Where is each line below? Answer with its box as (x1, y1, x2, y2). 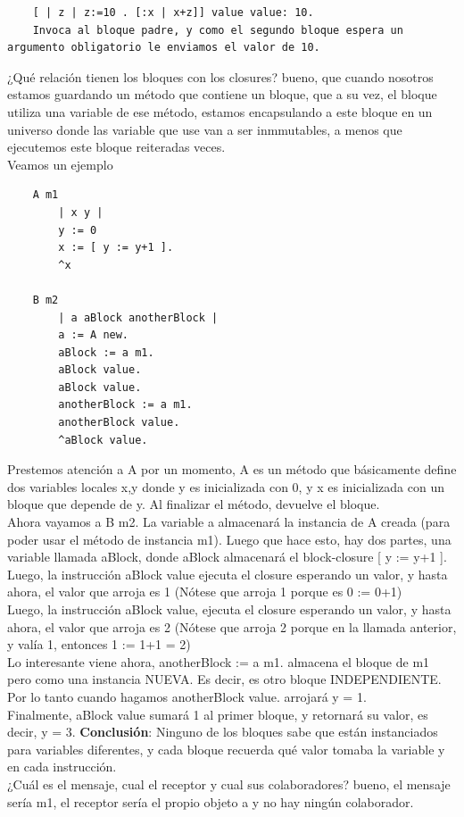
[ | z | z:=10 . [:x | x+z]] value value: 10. (32, 6, 314, 19)
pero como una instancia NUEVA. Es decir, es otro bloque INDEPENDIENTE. (7, 670, 442, 688)
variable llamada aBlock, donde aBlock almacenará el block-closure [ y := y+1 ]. (7, 547, 447, 566)
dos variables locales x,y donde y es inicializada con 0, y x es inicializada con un (7, 477, 445, 496)
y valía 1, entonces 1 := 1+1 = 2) (7, 635, 191, 654)
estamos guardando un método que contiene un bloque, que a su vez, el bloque (7, 85, 437, 104)
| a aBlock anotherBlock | (58, 311, 219, 324)
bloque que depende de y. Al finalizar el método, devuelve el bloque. (7, 495, 380, 513)
